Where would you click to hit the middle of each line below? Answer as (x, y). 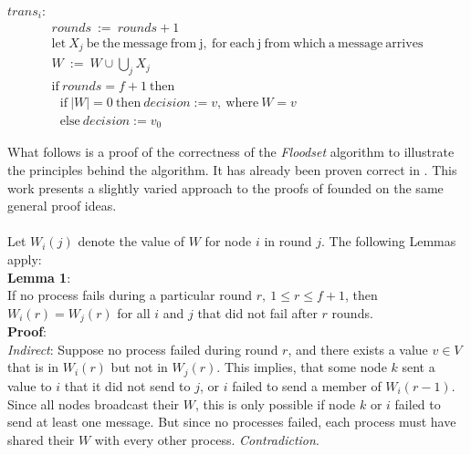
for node (228, 241)
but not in (139, 367)
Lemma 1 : (39, 277)
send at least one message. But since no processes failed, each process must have (232, 422)
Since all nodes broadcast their (94, 403)
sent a (419, 367)
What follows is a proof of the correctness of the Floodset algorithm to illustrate (231, 152)
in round (288, 241)
